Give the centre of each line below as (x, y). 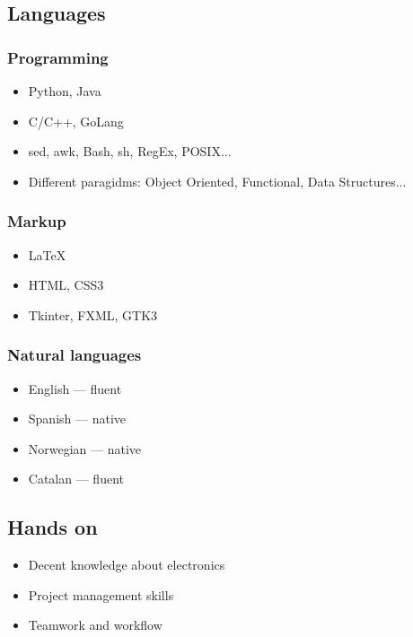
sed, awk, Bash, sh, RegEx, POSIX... (130, 151)
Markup (37, 221)
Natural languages (75, 355)
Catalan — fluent (76, 479)
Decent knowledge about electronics (127, 565)
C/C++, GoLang (76, 121)
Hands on (53, 527)
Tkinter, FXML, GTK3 (93, 314)
